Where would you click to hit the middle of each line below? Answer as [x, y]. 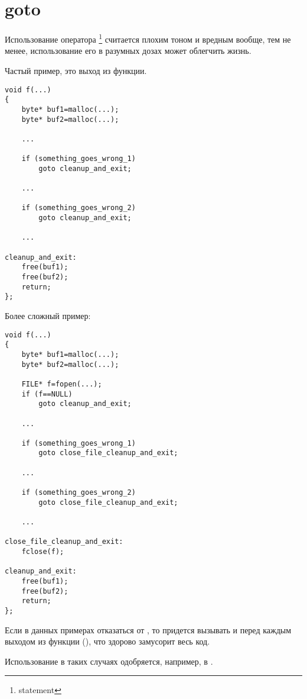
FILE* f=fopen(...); [62, 384]
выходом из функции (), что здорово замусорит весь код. [107, 641]
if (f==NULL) [47, 394]
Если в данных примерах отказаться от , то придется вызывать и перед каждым [148, 629]
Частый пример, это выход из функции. [76, 70]
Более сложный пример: [48, 315]
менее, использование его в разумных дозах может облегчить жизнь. [128, 51]
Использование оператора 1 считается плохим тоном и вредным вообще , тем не [148, 38]
